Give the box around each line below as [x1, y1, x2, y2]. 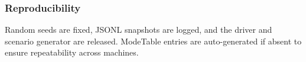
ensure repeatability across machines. [5, 46, 139, 58]
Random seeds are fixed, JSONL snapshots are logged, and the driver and [5, 23, 272, 36]
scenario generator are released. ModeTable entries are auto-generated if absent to [5, 35, 302, 47]
